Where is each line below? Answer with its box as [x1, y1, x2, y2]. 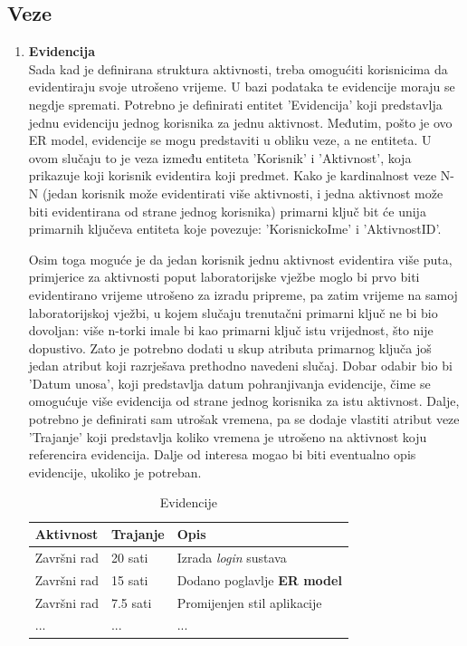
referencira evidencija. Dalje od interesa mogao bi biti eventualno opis [28, 445, 416, 464]
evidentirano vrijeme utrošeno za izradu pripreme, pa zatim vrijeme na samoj [28, 284, 458, 304]
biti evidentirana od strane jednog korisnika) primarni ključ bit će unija [28, 201, 426, 220]
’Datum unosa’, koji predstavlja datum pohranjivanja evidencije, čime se [28, 373, 431, 392]
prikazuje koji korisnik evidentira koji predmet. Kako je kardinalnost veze [28, 166, 437, 185]
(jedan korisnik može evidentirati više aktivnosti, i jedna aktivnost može [42, 183, 443, 202]
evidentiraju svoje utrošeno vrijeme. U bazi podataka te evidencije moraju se [28, 77, 455, 96]
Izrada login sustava [176, 547, 287, 566]
